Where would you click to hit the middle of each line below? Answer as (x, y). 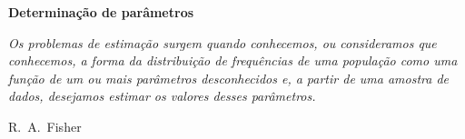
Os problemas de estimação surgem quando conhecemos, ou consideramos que (223, 42)
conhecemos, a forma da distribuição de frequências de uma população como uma (233, 60)
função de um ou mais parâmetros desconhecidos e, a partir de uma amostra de (229, 78)
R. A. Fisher (45, 126)
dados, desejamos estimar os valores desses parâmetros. (162, 96)
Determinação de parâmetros (101, 12)
